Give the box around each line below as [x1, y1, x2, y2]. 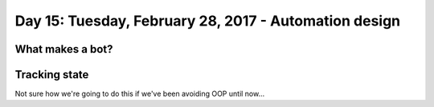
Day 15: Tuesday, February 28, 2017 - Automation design [14, 12, 401, 30]
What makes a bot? [14, 42, 113, 56]
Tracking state [14, 68, 89, 81]
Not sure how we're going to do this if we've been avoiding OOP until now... [14, 89, 265, 99]
